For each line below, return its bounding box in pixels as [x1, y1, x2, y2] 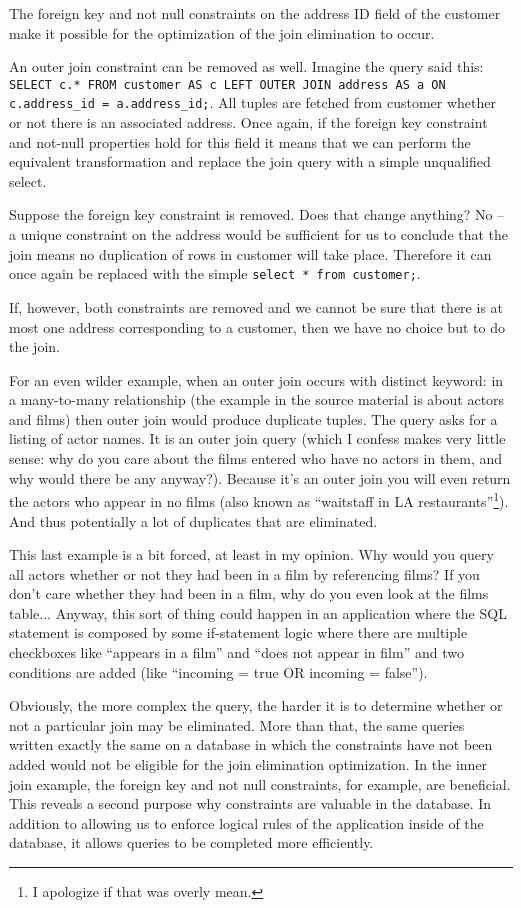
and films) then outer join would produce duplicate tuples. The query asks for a [9, 408, 498, 429]
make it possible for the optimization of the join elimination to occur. [9, 22, 435, 43]
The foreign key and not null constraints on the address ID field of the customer [9, 3, 501, 23]
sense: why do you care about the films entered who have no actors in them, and [9, 448, 503, 469]
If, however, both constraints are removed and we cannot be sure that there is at [9, 296, 504, 317]
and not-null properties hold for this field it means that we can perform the [9, 131, 471, 152]
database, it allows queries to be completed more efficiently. [9, 832, 374, 853]
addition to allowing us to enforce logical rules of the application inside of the [9, 812, 484, 833]
